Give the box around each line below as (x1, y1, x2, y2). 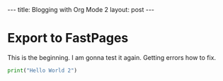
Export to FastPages (7, 30, 129, 46)
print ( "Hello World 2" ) (7, 67, 78, 74)
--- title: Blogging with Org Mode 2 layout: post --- (7, 6, 154, 13)
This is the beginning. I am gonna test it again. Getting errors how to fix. (7, 53, 217, 61)
